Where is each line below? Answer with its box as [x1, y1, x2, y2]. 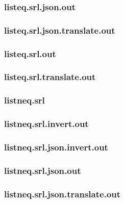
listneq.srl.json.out [4, 164, 81, 176]
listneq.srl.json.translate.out [4, 187, 121, 200]
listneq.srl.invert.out [4, 117, 89, 130]
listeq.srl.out [4, 47, 56, 60]
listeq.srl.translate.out [4, 70, 96, 83]
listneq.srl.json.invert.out [4, 140, 108, 153]
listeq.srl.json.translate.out [4, 23, 115, 36]
